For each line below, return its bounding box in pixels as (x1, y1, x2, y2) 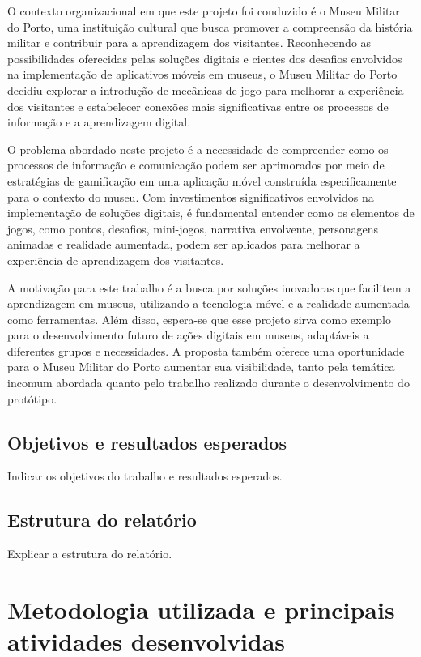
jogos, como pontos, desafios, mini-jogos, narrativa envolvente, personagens (7, 220, 378, 237)
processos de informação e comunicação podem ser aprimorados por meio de (7, 156, 385, 173)
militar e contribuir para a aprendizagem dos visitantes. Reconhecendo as (7, 34, 372, 51)
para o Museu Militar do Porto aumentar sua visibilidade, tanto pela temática (7, 358, 395, 375)
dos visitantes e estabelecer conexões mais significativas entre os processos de (7, 97, 389, 114)
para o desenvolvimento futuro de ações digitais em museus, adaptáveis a (7, 326, 369, 343)
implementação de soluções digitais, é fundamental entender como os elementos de (7, 204, 415, 221)
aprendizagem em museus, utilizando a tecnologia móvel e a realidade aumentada (7, 295, 410, 312)
